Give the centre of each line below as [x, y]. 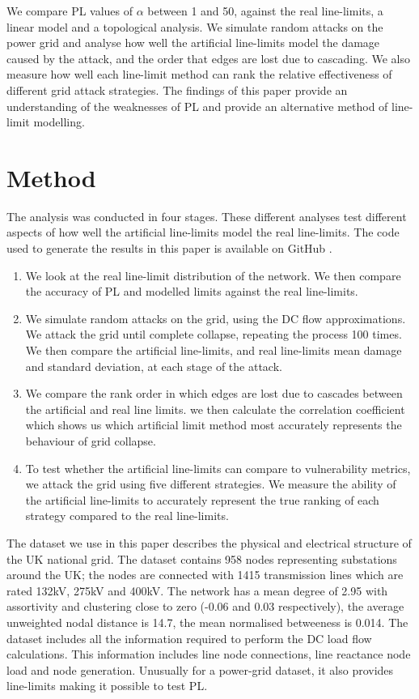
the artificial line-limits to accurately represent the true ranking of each [202, 499]
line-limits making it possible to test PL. [107, 686]
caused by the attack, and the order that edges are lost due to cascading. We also [209, 58]
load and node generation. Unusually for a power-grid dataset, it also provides [200, 669]
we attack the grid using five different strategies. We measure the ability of [211, 484]
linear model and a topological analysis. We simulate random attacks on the [195, 26]
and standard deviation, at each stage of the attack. [154, 366]
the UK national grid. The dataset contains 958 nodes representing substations [202, 558]
